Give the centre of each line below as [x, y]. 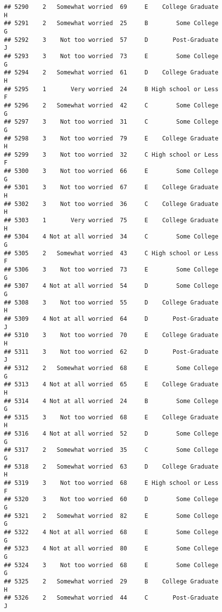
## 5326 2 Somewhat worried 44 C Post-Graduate [111, 598]
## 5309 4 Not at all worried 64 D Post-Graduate [111, 319]
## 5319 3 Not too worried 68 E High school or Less [111, 483]
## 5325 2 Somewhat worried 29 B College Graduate [111, 581]
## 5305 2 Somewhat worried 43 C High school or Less [111, 253]
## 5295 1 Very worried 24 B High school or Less [111, 89]
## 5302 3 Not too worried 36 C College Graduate [111, 204]
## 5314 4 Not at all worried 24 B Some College [111, 401]
